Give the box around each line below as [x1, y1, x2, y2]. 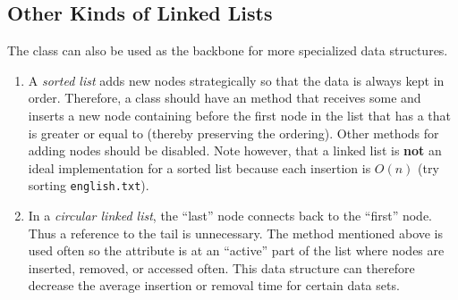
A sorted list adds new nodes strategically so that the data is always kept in [28, 71, 445, 89]
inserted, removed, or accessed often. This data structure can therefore [28, 258, 415, 277]
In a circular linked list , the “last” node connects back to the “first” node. [28, 206, 432, 225]
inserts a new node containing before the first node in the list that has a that [28, 105, 452, 124]
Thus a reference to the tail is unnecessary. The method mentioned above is [28, 223, 444, 242]
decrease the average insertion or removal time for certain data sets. [28, 276, 400, 295]
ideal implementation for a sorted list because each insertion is [28, 158, 371, 177]
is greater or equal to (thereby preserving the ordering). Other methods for [28, 123, 439, 142]
